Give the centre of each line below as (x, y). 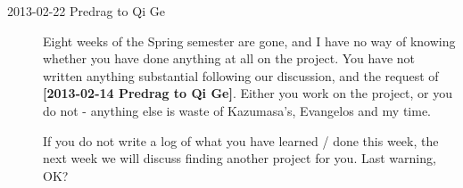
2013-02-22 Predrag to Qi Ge (86, 11)
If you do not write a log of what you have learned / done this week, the (241, 140)
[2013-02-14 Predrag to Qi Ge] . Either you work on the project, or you (248, 93)
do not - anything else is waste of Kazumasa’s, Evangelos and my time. (237, 110)
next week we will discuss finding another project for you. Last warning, (240, 158)
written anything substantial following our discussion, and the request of (241, 75)
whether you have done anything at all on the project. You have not (229, 58)
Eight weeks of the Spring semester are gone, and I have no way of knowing (249, 41)
